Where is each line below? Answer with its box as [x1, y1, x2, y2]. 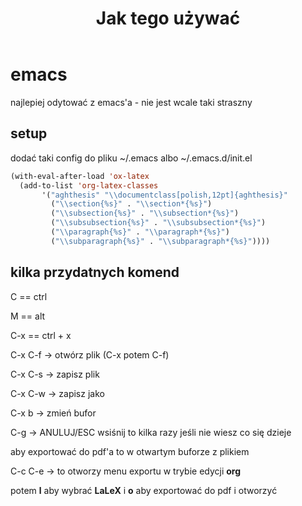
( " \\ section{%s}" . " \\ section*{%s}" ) [50, 199, 213, 209]
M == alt [10, 310, 46, 322]
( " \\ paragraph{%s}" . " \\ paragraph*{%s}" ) [50, 227, 230, 237]
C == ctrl [10, 290, 48, 302]
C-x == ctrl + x [10, 329, 72, 341]
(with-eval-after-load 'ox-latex [10, 171, 150, 181]
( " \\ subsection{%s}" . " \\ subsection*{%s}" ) [50, 208, 240, 219]
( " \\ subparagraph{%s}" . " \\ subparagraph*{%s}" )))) [50, 236, 271, 246]
